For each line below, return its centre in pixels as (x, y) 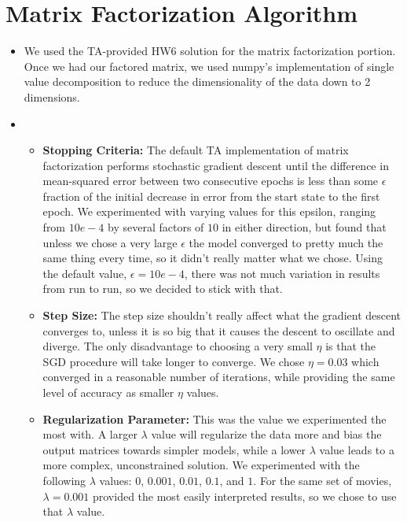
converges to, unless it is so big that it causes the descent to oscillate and (219, 330)
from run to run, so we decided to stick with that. (163, 289)
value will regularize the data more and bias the (266, 434)
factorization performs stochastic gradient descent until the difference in (216, 165)
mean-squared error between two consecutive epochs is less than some (211, 181)
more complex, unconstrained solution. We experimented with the (201, 465)
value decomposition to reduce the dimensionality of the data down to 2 (197, 81)
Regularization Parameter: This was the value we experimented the (214, 418)
